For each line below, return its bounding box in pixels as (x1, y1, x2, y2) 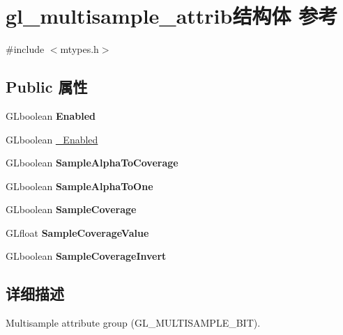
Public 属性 (6, 76, 88, 98)
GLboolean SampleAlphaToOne (6, 178, 153, 193)
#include (6, 42, 45, 56)
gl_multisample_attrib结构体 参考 (6, 1, 338, 30)
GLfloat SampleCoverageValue (6, 225, 149, 240)
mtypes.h (60, 42, 99, 56)
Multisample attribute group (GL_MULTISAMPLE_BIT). (6, 315, 261, 330)
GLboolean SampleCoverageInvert (6, 249, 167, 263)
